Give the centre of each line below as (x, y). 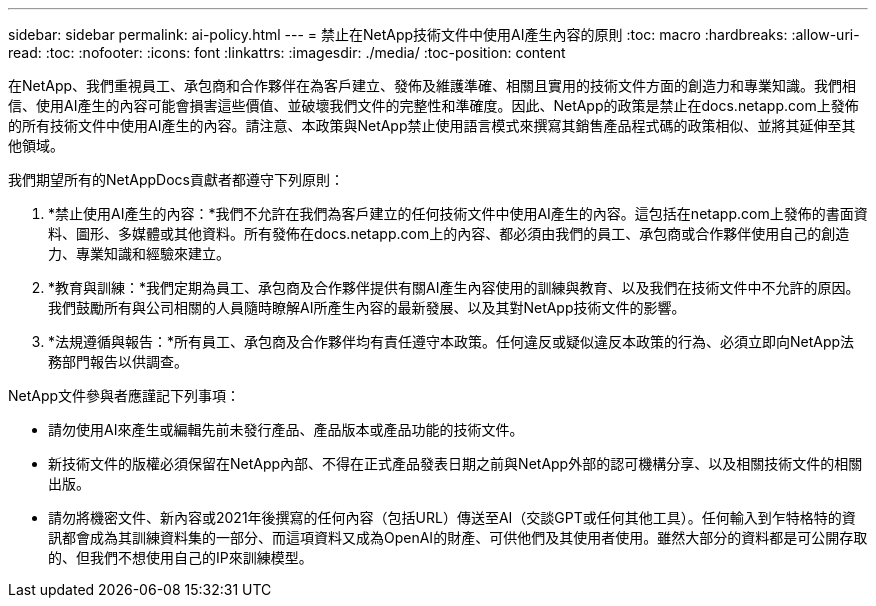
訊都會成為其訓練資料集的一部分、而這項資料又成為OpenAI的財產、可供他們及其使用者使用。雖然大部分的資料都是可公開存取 (458, 537)
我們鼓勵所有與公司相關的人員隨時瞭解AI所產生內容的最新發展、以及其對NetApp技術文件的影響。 (367, 307)
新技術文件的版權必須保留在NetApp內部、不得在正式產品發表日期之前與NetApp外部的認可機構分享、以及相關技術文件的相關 (455, 463)
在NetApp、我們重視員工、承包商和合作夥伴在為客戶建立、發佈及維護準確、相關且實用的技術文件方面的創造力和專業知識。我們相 (432, 85)
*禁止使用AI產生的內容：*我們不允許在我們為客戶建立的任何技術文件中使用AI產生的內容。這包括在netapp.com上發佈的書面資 (458, 213)
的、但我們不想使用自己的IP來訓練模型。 (180, 557)
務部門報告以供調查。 (118, 361)
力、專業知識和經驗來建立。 (139, 253)
